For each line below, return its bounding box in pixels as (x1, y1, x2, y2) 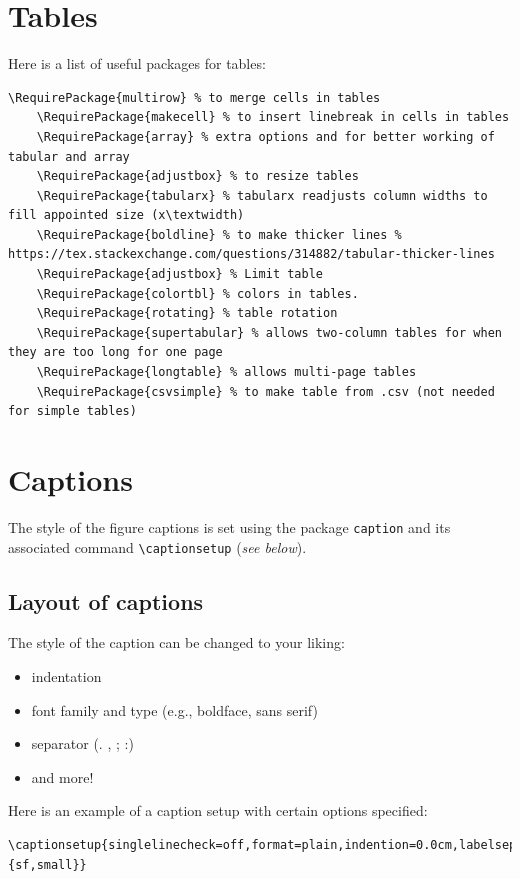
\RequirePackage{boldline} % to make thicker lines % (36, 227, 402, 242)
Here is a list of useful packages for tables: (8, 53, 266, 74)
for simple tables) (8, 404, 137, 419)
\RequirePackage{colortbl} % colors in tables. (36, 286, 359, 301)
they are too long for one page (8, 345, 223, 360)
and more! (31, 766, 94, 787)
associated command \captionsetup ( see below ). (8, 536, 307, 557)
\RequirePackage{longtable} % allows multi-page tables (36, 365, 417, 380)
